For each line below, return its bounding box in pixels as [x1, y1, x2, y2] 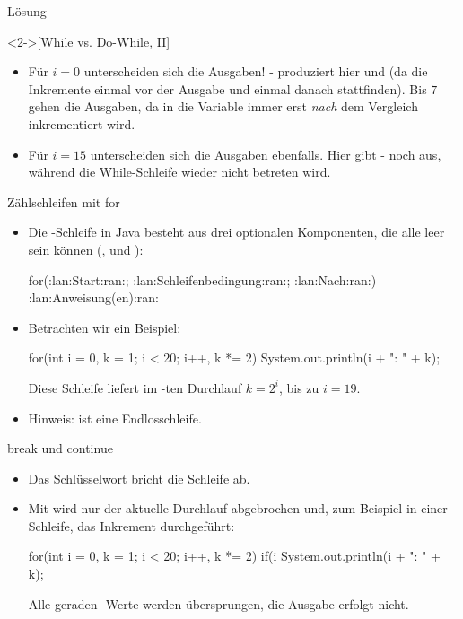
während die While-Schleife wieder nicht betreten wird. [28, 162, 331, 181]
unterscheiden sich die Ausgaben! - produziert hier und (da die [83, 62, 428, 81]
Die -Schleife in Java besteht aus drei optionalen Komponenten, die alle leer [28, 222, 445, 241]
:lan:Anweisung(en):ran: [28, 288, 160, 307]
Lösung [7, 2, 47, 20]
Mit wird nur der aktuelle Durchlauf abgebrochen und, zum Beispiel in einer [28, 499, 448, 518]
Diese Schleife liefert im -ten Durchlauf [28, 378, 242, 397]
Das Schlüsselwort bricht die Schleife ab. [28, 468, 250, 487]
